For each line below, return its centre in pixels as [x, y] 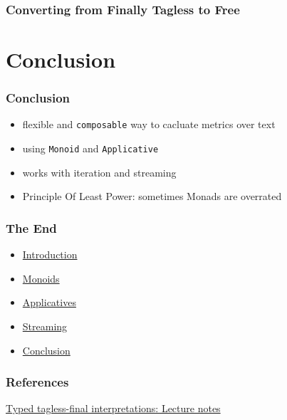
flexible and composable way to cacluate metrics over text [149, 124]
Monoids [41, 278]
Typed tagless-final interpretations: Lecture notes [113, 408]
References [37, 382]
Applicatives [49, 302]
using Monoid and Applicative [90, 148]
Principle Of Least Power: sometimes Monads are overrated [152, 196]
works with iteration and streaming [99, 172]
